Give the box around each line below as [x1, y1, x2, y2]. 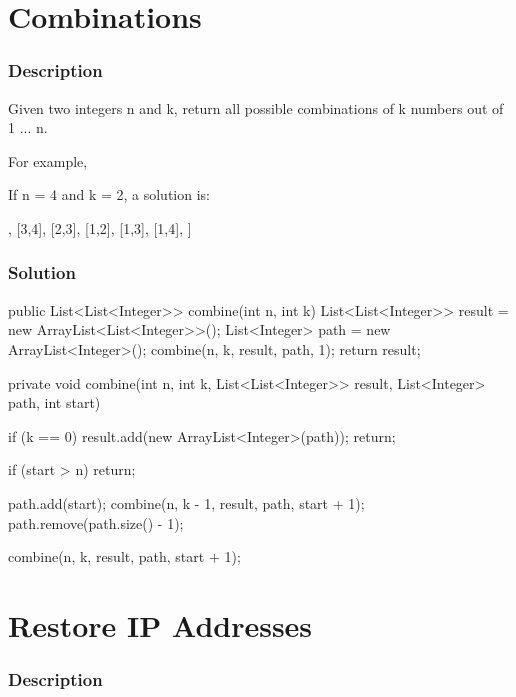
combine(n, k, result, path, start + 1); [8, 546, 241, 567]
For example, [8, 150, 88, 171]
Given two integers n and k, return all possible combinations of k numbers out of [8, 97, 504, 118]
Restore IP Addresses [8, 604, 313, 645]
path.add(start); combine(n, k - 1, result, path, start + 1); [8, 492, 365, 513]
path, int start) [8, 392, 101, 413]
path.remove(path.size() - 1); [8, 512, 184, 533]
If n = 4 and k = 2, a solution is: [8, 184, 210, 205]
